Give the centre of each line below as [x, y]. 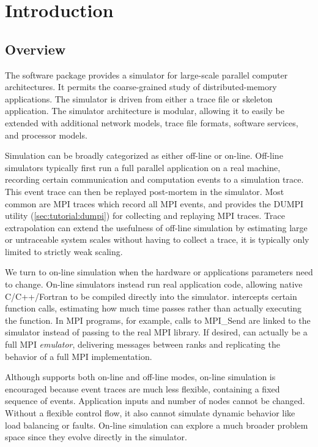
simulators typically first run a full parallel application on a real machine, [143, 167]
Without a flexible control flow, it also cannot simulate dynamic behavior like [150, 413]
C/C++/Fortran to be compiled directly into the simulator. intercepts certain [151, 296]
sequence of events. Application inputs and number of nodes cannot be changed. [155, 401]
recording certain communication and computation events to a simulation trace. [154, 179]
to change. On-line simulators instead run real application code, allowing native [154, 284]
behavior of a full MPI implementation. [79, 356]
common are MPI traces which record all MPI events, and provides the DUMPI [154, 203]
